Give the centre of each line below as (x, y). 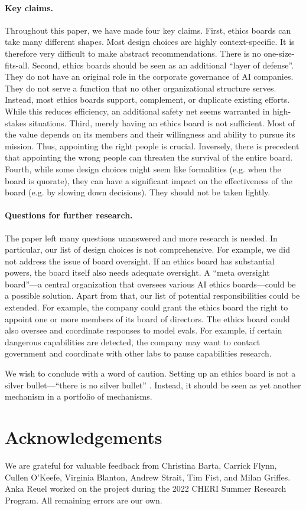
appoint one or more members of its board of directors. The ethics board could (147, 318)
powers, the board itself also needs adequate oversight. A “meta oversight (137, 272)
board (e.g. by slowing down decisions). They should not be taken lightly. (138, 192)
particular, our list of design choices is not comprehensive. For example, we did (147, 249)
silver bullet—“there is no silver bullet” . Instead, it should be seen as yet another (153, 385)
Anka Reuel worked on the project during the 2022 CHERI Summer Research (146, 488)
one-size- (279, 53)
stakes (16, 122)
